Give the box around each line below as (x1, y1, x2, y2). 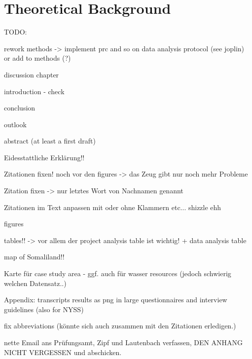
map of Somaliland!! (4, 251, 65, 262)
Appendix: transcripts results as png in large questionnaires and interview (4, 294, 227, 305)
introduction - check (4, 86, 65, 96)
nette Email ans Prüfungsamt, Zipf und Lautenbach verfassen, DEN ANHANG (4, 337, 243, 347)
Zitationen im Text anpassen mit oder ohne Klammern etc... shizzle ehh (4, 202, 221, 212)
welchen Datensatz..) (4, 278, 67, 288)
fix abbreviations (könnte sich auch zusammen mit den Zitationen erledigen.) (4, 321, 236, 331)
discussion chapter (4, 69, 59, 79)
